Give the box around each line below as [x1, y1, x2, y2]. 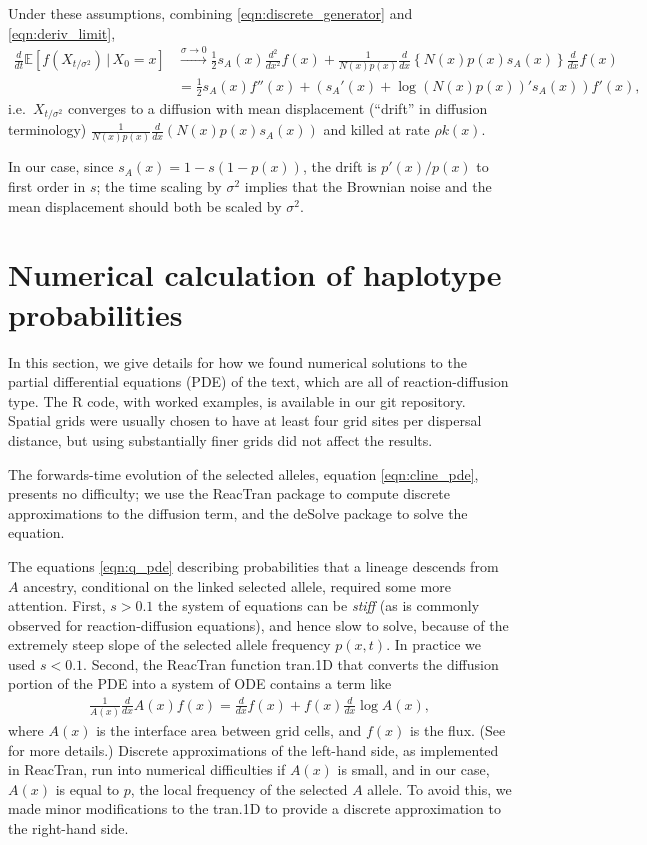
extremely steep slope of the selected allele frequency [8, 634, 331, 655]
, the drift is [302, 156, 377, 177]
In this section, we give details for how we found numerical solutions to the [8, 351, 467, 372]
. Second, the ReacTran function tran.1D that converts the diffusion [83, 653, 499, 674]
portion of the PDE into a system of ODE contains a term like [8, 673, 392, 694]
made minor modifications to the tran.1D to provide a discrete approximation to [8, 798, 501, 819]
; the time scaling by [96, 176, 222, 197]
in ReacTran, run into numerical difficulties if [8, 759, 286, 780]
